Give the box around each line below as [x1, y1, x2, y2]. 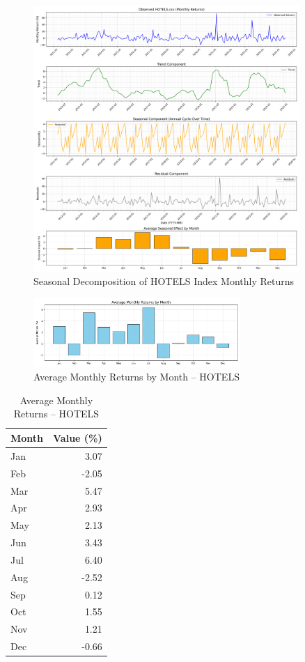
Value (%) [53, 430, 102, 445]
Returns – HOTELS [13, 406, 100, 421]
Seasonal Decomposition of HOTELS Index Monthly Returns [33, 274, 295, 288]
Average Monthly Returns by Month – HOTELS [33, 369, 240, 384]
